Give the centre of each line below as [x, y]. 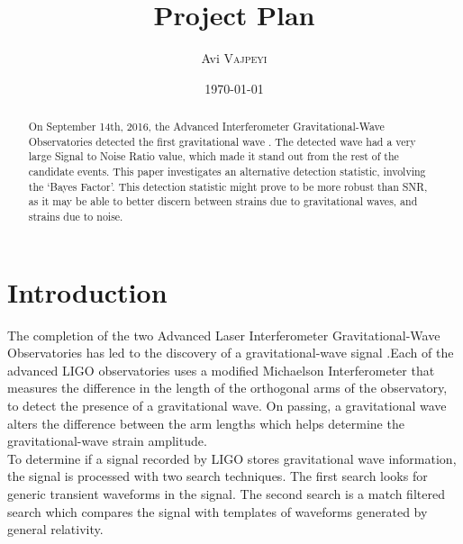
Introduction [87, 291]
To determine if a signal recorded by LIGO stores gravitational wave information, [232, 458]
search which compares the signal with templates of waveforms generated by [218, 511]
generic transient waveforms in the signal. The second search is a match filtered [226, 493]
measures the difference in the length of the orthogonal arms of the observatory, [227, 388]
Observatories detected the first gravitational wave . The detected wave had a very [222, 141]
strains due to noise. [76, 217]
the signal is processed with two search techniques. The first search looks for [218, 476]
